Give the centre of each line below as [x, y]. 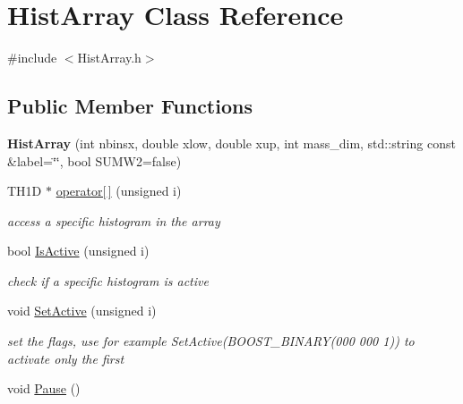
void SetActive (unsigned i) [82, 311]
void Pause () [44, 388]
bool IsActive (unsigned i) [78, 251]
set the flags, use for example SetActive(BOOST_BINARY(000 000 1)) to [211, 341]
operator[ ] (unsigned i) [119, 191]
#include [32, 58]
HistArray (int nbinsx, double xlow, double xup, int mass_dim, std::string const [231, 143]
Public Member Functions [130, 106]
